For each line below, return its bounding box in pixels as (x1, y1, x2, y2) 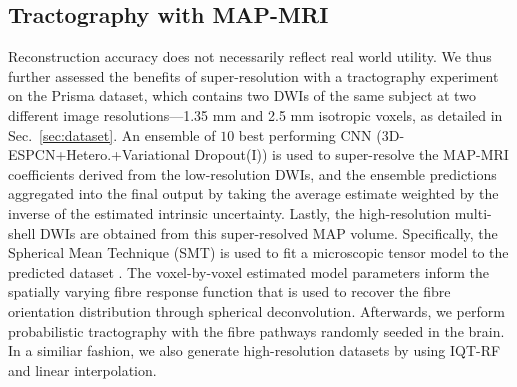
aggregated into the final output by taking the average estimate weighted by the (8, 183, 499, 204)
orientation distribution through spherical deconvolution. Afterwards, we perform (8, 300, 505, 321)
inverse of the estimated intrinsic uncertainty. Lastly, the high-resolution (8, 202, 451, 223)
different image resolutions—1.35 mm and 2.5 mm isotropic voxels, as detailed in (8, 104, 503, 125)
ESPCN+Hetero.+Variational (8, 144, 190, 165)
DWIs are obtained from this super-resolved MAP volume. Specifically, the (39, 222, 498, 243)
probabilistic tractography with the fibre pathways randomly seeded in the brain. (8, 320, 505, 341)
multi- (454, 202, 492, 223)
